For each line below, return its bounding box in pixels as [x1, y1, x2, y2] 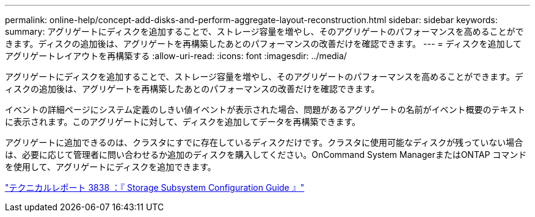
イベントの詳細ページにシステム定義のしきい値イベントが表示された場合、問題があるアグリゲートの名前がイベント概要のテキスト [5, 104, 526, 115]
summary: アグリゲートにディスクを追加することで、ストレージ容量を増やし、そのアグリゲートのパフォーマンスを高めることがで [5, 26, 524, 37]
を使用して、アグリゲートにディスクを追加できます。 [5, 162, 216, 172]
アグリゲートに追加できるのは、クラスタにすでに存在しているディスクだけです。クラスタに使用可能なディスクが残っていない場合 [5, 137, 523, 148]
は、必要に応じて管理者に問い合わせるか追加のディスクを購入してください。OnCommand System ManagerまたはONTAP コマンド [5, 149, 527, 160]
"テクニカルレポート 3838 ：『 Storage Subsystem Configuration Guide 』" [5, 182, 305, 193]
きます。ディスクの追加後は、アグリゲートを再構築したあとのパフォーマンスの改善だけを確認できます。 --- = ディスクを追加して [5, 38, 522, 49]
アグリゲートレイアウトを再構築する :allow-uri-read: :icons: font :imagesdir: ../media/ [5, 51, 347, 61]
